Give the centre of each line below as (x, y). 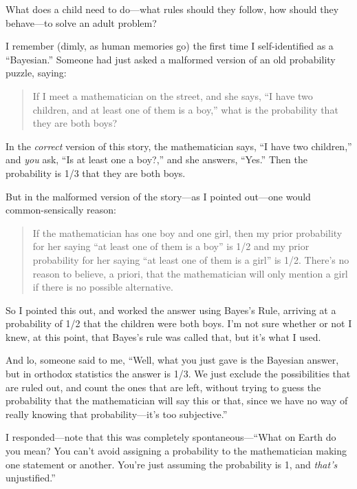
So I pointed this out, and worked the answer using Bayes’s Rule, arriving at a (171, 310)
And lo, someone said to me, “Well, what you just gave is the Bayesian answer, (172, 360)
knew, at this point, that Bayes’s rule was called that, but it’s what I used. (163, 336)
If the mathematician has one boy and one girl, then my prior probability (187, 232)
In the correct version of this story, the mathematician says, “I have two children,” (179, 146)
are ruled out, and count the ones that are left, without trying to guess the (163, 387)
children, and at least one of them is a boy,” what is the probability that (185, 109)
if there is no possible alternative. (103, 287)
